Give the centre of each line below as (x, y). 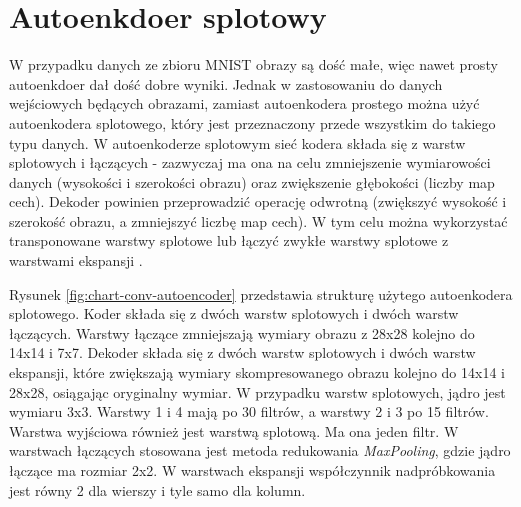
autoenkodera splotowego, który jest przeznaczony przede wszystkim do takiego (252, 122)
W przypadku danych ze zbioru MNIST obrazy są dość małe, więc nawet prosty (253, 64)
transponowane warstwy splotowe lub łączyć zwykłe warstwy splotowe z (229, 240)
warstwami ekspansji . (76, 260)
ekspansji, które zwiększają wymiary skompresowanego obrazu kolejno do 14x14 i (257, 372)
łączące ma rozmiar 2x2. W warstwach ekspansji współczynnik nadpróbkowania (252, 470)
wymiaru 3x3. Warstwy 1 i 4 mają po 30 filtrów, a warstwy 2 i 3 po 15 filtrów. (249, 411)
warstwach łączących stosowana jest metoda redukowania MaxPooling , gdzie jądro (260, 450)
